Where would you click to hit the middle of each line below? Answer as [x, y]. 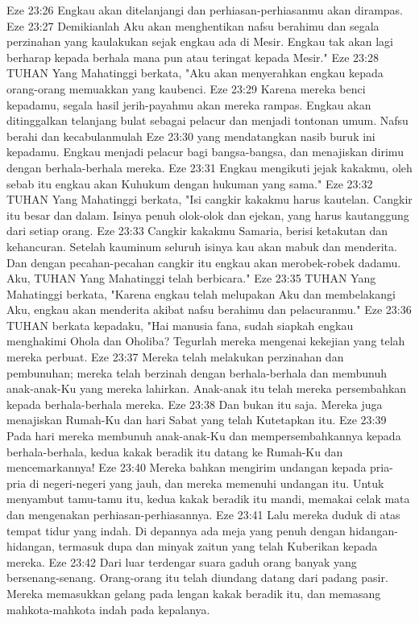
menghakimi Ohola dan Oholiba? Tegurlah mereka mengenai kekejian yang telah [206, 341]
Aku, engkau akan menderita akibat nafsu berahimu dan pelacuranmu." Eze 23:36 [209, 309]
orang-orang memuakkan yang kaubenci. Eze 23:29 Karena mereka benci [186, 88]
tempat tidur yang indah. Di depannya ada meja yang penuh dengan [176, 530]
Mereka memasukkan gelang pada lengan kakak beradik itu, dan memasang [194, 593]
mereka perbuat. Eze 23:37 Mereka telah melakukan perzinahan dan [175, 357]
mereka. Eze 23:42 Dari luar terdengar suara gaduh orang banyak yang [182, 561]
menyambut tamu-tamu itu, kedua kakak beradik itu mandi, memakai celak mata [208, 499]
